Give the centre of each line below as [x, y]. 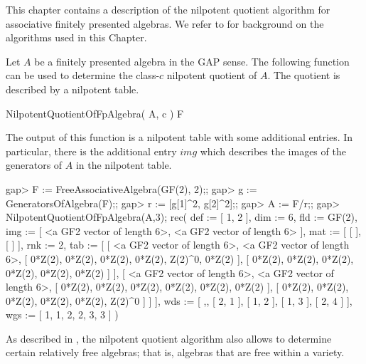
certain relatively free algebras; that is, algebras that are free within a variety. [175, 352]
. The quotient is [304, 75]
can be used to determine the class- [83, 75]
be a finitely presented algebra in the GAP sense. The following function [192, 61]
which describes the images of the [273, 151]
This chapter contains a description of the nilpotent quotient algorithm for [168, 9]
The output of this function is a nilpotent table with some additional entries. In [179, 137]
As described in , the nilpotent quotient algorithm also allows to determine [169, 338]
